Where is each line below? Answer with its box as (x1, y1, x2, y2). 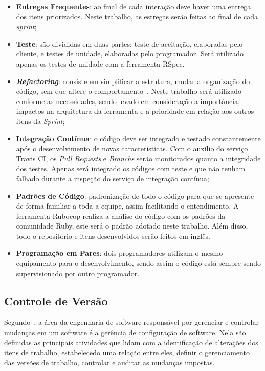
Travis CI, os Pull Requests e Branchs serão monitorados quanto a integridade (16, 153, 261, 163)
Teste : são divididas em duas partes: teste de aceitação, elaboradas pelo (16, 38, 243, 49)
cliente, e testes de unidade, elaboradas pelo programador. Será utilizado (16, 48, 244, 59)
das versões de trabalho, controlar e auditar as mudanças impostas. (4, 357, 215, 367)
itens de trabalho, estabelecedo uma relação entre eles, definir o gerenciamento (4, 347, 250, 358)
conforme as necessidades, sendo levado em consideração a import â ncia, (16, 95, 240, 106)
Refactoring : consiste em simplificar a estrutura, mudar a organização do (16, 75, 250, 86)
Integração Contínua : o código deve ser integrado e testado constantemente (16, 133, 261, 143)
